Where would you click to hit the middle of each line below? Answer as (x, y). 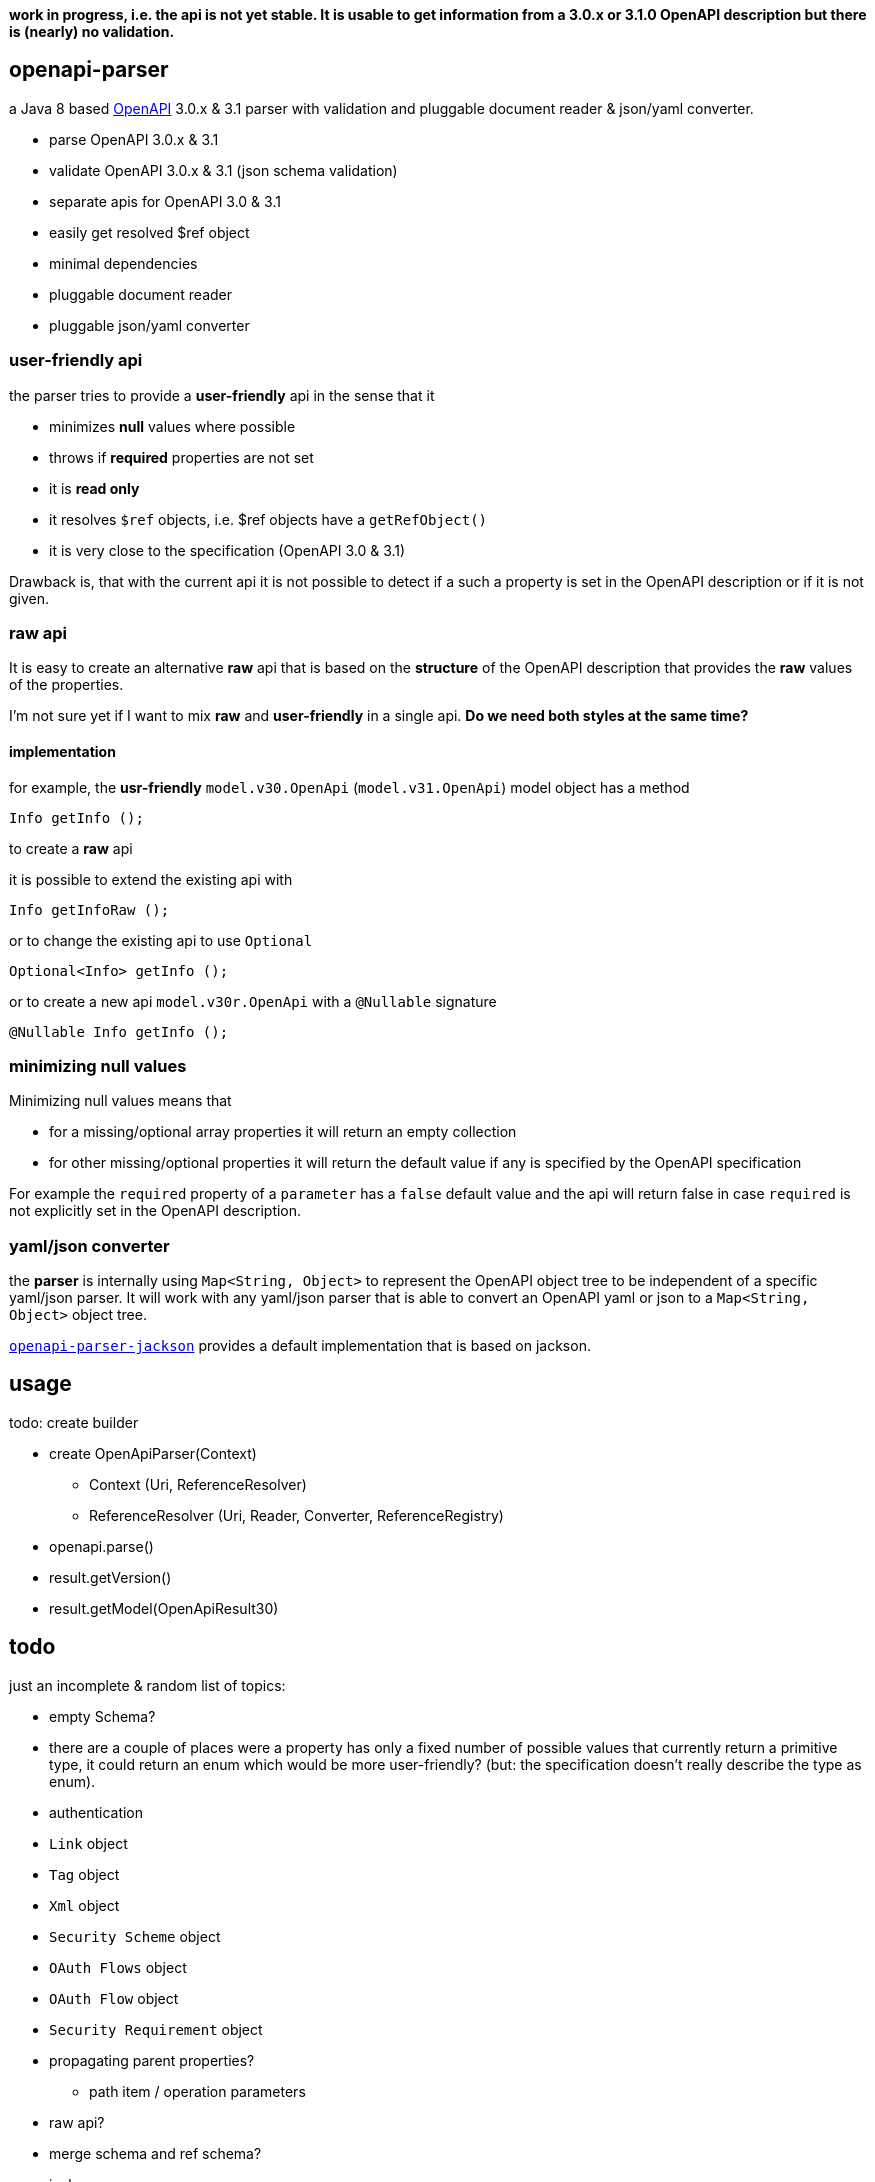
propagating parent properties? (152, 2060)
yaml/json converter (89, 1245)
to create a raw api (71, 848)
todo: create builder (74, 1422)
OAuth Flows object (118, 1967)
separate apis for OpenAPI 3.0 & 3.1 (165, 201)
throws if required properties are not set (181, 457)
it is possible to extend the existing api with (151, 879)
